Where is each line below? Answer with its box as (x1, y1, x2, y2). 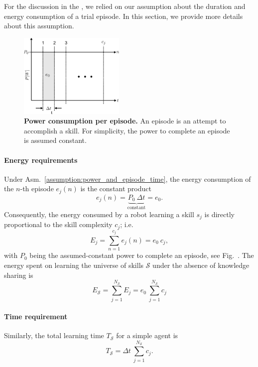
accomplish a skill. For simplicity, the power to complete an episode (24, 125, 230, 135)
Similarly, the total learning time (4, 330, 104, 341)
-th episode (20, 183, 54, 194)
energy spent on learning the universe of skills (4, 259, 144, 270)
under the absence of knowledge (152, 259, 250, 270)
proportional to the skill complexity (4, 219, 113, 230)
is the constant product (80, 183, 151, 194)
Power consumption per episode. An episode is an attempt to (24, 116, 226, 126)
